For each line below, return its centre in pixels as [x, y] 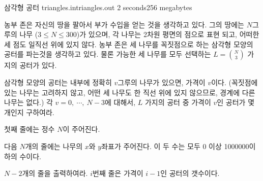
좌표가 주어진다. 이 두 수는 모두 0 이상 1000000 [175, 146]
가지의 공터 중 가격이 [178, 102]
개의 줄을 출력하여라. [55, 173]
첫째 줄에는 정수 [30, 129]
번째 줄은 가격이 [118, 173]
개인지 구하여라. [29, 112]
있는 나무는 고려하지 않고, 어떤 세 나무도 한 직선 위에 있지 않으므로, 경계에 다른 [130, 92]
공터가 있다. [38, 65]
